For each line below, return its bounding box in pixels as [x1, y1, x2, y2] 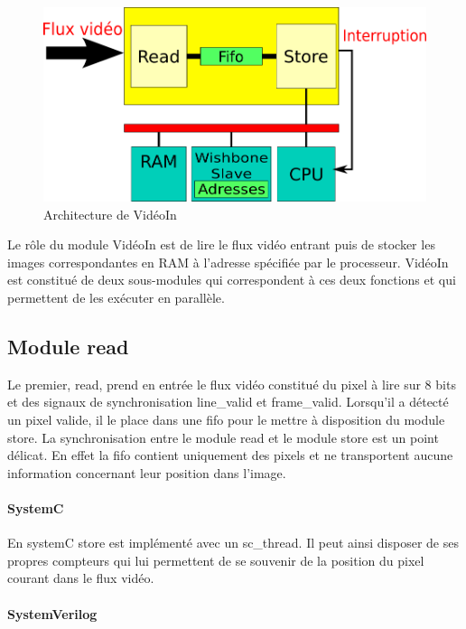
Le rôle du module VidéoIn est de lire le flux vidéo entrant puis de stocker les [7, 235, 435, 254]
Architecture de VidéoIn [43, 204, 177, 223]
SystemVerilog [7, 604, 98, 623]
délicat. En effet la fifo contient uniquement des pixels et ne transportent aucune [7, 446, 453, 465]
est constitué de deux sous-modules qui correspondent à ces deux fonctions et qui [7, 270, 456, 289]
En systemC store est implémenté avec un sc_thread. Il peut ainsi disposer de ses [7, 533, 459, 552]
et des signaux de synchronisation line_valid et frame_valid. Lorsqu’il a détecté [7, 392, 449, 411]
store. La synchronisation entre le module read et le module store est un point [7, 427, 439, 446]
